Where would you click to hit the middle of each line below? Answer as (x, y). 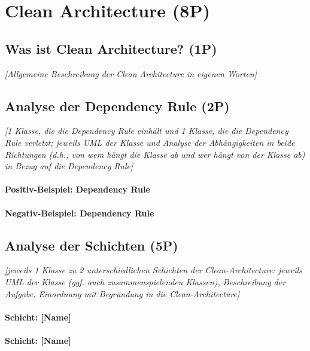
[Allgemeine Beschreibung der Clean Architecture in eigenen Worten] (131, 73)
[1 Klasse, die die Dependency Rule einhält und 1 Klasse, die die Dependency (147, 131)
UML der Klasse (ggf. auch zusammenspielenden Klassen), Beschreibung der (145, 281)
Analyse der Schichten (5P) (92, 245)
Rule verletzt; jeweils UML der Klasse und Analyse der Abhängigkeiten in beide (150, 142)
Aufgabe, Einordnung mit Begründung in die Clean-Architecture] (122, 293)
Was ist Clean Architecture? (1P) (111, 48)
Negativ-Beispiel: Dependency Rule (80, 213)
